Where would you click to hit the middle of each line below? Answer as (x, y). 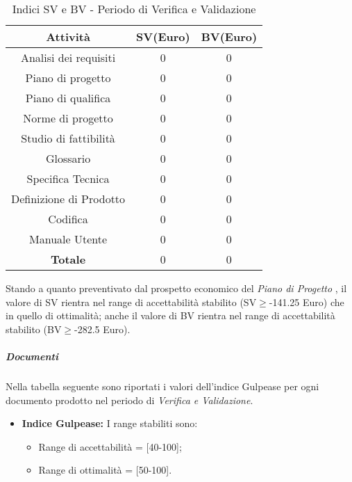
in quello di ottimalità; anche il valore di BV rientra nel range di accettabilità (170, 315)
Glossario (68, 158)
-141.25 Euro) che (307, 302)
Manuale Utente (68, 239)
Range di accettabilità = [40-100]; (110, 446)
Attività (68, 37)
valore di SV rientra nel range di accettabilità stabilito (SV (131, 302)
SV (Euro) (163, 37)
